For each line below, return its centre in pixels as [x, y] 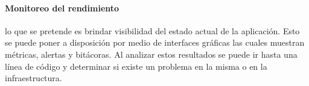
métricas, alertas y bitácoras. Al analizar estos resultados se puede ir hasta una [151, 54]
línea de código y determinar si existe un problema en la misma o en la [136, 66]
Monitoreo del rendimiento [62, 8]
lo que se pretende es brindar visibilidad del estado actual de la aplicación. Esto [152, 30]
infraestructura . [33, 78]
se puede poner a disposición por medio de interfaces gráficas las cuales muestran [155, 42]
